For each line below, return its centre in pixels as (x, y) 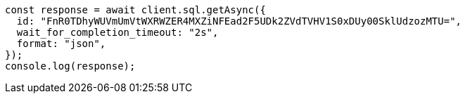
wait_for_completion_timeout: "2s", (117, 32)
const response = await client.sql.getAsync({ (135, 10)
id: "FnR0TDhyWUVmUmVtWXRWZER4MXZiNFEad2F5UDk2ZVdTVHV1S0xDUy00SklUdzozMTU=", (239, 21)
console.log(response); (70, 66)
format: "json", (61, 44)
